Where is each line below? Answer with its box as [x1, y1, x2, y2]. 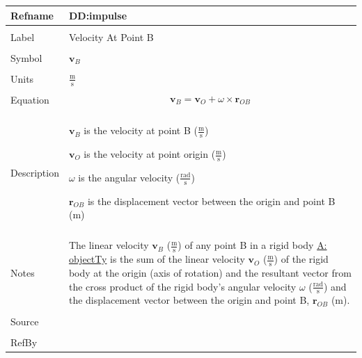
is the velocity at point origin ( [84, 147, 216, 161]
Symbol [10, 50, 42, 65]
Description [10, 165, 59, 179]
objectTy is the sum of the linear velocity [68, 252, 245, 266]
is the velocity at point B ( [84, 123, 198, 138]
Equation [10, 92, 49, 107]
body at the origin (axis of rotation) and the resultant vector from [68, 266, 352, 280]
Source [10, 314, 39, 328]
